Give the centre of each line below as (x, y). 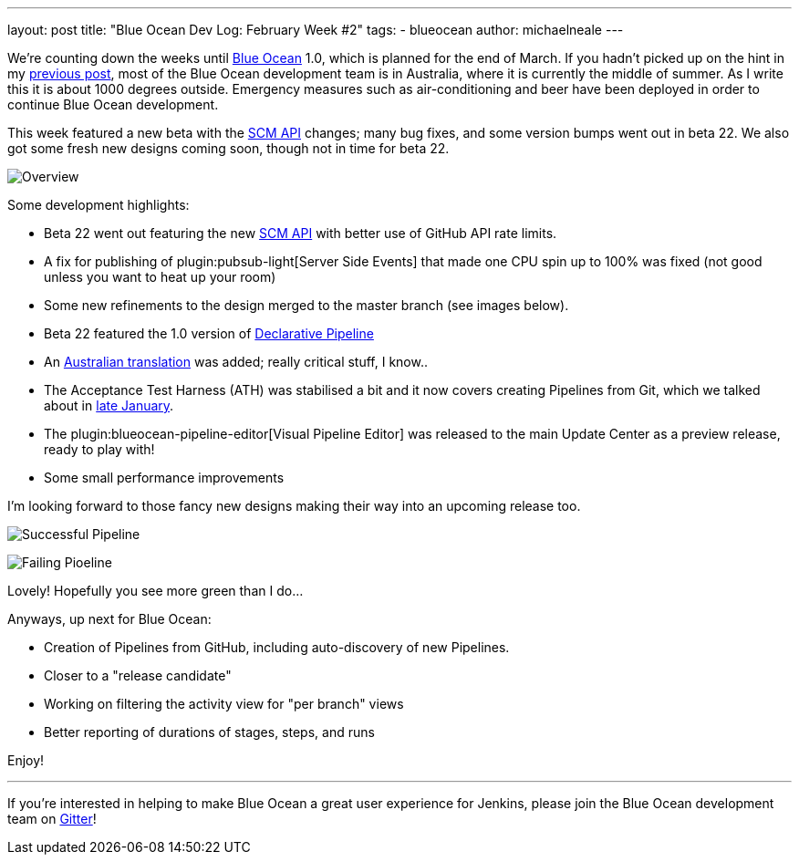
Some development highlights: (99, 205)
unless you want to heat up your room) (160, 277)
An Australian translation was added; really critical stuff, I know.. (236, 362)
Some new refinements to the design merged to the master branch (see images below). (306, 305)
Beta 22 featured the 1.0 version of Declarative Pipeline (209, 333)
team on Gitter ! (52, 819)
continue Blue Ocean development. (113, 104)
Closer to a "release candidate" (138, 675)
